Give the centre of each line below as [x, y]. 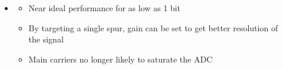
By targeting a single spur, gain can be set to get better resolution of [153, 27]
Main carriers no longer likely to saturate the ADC [121, 59]
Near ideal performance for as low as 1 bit [104, 8]
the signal [46, 39]
